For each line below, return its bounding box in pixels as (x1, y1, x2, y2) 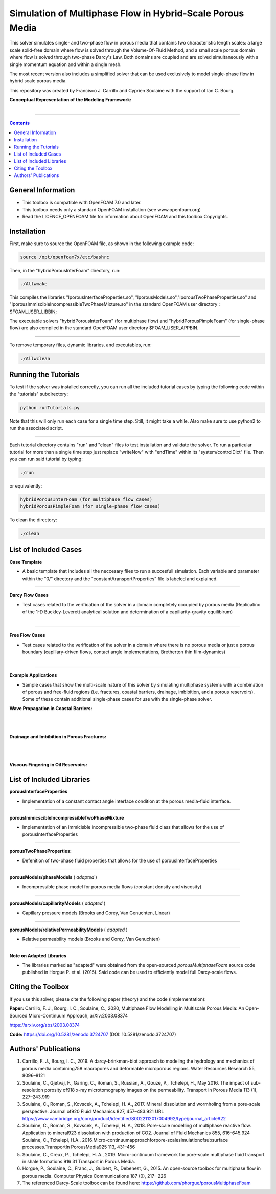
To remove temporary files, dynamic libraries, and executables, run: (9, 342, 152, 348)
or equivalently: (9, 483, 42, 489)
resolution (22, 1087, 43, 1093)
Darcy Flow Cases (9, 592, 49, 599)
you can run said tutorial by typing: (9, 456, 83, 462)
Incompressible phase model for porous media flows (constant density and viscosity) (22, 883, 202, 890)
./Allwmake (20, 281, 48, 286)
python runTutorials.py (20, 405, 80, 410)
